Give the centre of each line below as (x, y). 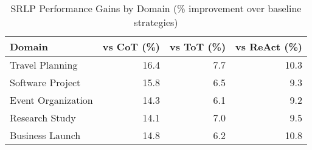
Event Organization (51, 100)
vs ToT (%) (198, 46)
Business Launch (45, 135)
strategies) (156, 22)
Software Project (45, 82)
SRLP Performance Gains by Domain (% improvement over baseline (156, 8)
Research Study (43, 118)
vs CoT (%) (131, 46)
